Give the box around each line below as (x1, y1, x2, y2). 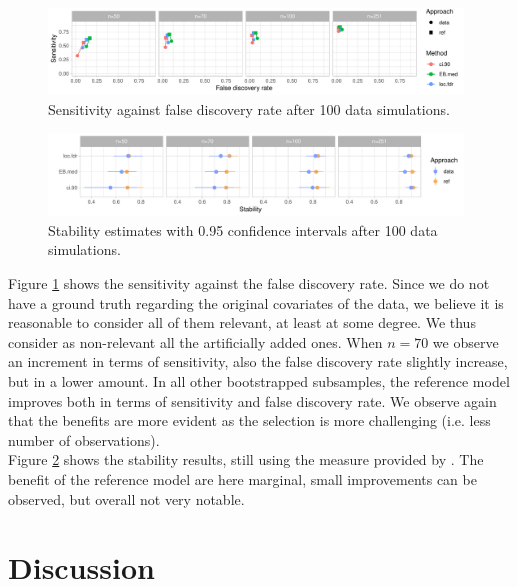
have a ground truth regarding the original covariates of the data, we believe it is (8, 292, 504, 313)
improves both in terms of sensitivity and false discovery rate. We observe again (8, 390, 497, 411)
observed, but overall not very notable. (8, 488, 245, 509)
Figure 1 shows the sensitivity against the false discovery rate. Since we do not (8, 272, 490, 293)
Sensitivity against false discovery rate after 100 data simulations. (48, 98, 450, 119)
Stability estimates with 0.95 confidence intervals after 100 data (48, 219, 438, 240)
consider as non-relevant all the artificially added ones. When (8, 331, 383, 352)
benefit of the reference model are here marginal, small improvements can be (8, 468, 477, 489)
